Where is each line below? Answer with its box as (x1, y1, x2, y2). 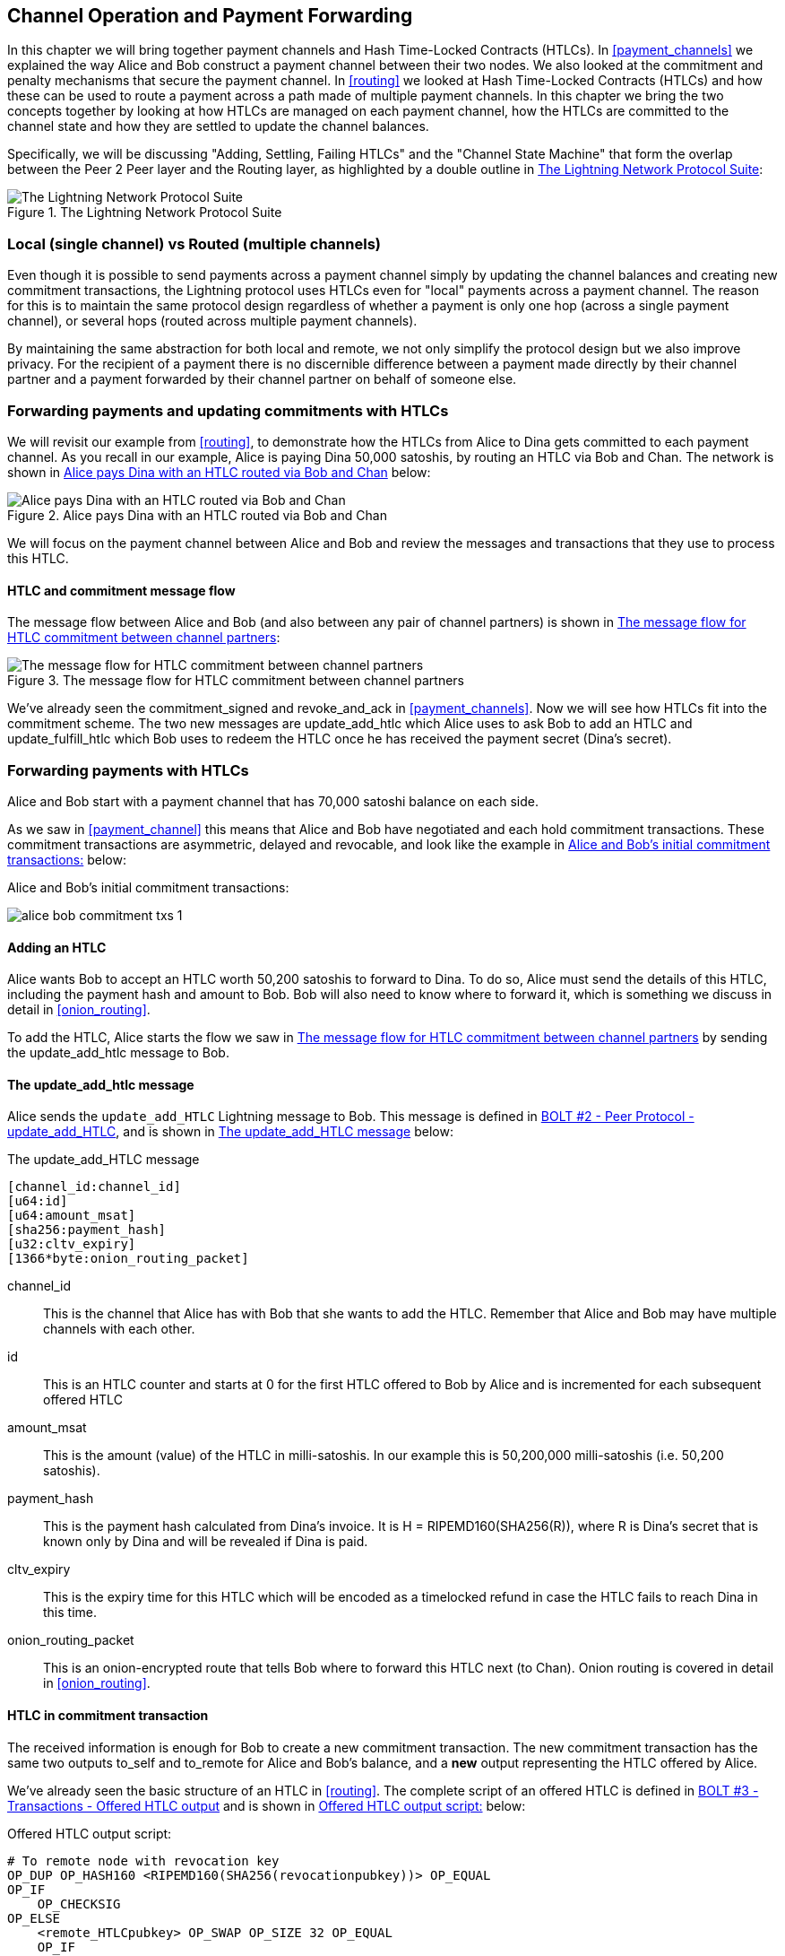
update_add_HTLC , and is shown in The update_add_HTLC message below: (7, 1124, 453, 1140)
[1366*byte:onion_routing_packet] (7, 1251, 249, 1266)
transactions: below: (7, 851, 126, 867)
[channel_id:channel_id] (7, 1179, 181, 1195)
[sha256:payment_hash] (7, 1222, 167, 1238)
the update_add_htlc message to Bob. (7, 1045, 229, 1061)
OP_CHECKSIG (37, 1896, 121, 1911)
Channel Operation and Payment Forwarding (7, 4, 413, 27)
